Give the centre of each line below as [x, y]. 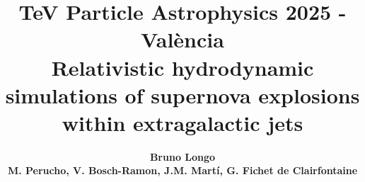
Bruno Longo [182, 156]
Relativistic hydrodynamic [182, 67]
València [182, 39]
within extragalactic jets [182, 122]
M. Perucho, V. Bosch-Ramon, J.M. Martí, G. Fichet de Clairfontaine [182, 170]
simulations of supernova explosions [182, 95]
